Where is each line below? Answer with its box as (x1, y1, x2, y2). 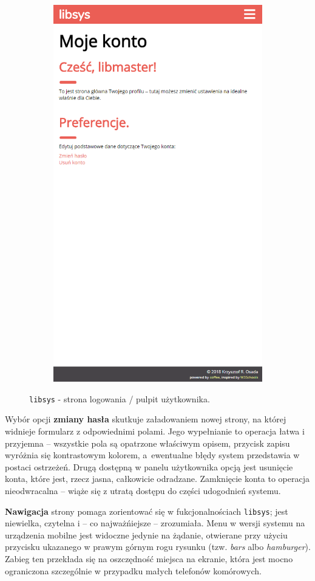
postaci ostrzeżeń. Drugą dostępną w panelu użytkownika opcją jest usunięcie (5, 460, 293, 473)
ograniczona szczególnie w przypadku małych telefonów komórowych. (5, 564, 262, 577)
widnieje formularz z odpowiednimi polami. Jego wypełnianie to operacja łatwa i (5, 425, 305, 437)
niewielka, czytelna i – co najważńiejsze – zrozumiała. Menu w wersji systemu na (5, 517, 305, 529)
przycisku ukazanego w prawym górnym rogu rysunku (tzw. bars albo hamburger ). (5, 540, 311, 553)
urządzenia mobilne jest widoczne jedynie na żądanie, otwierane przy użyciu (5, 528, 288, 541)
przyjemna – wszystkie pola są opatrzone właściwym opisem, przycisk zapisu (5, 436, 290, 449)
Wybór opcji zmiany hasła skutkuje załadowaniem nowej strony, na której (5, 413, 286, 425)
